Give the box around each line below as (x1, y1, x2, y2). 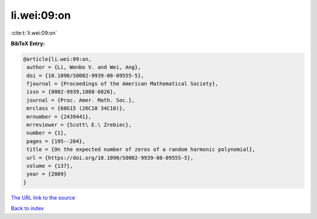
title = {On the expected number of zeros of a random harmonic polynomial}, (26, 146, 255, 153)
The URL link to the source (11, 194, 76, 201)
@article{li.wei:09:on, (23, 56, 92, 62)
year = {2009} (26, 171, 67, 177)
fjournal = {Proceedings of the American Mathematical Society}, (26, 80, 218, 87)
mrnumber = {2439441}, (26, 113, 92, 120)
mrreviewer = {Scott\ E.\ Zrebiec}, (26, 122, 132, 129)
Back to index (11, 205, 44, 212)
